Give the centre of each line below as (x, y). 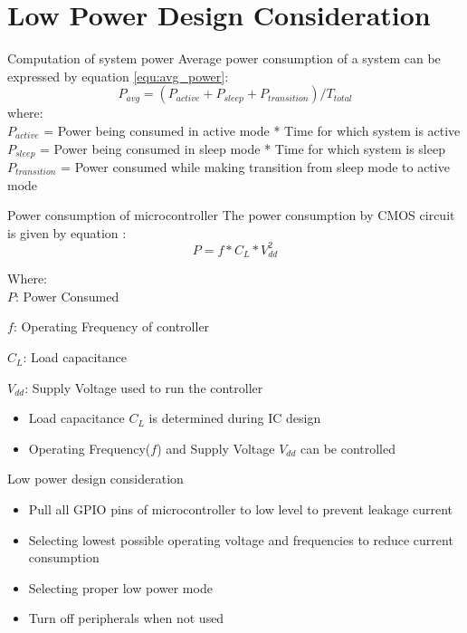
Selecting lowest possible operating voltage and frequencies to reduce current (241, 539)
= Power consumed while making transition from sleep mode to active (255, 166)
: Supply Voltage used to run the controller (144, 387)
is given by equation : (67, 232)
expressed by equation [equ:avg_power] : (118, 76)
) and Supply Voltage (216, 448)
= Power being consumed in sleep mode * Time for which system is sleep (243, 148)
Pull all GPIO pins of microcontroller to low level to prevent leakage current (241, 509)
